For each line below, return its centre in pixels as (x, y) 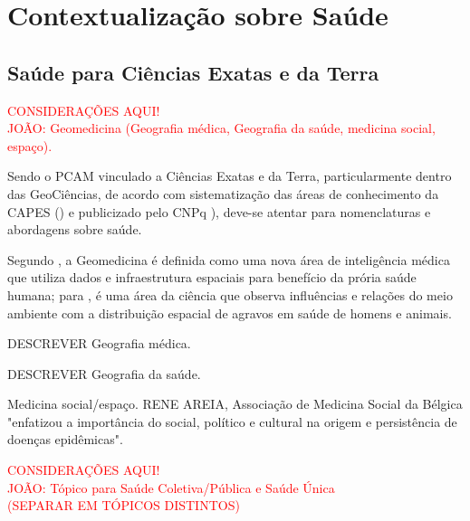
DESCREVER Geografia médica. (99, 343)
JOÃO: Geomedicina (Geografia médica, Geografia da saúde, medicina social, (221, 128)
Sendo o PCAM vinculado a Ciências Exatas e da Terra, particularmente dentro (230, 176)
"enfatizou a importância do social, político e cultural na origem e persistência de (232, 421)
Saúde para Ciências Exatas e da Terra (193, 72)
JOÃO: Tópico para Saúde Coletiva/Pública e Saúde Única (171, 487)
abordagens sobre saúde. (75, 229)
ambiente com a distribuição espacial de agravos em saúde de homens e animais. (230, 313)
